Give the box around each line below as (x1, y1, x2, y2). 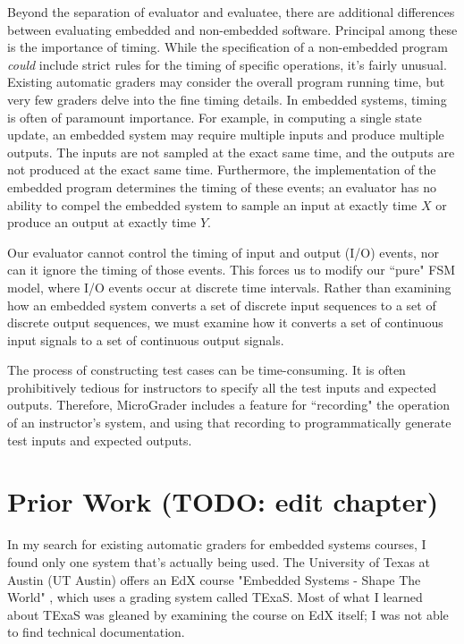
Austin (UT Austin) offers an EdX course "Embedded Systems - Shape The (7, 570, 421, 589)
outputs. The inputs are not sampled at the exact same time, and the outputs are (7, 142, 455, 161)
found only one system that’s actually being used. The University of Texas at (7, 552, 431, 571)
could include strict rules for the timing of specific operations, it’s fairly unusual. (7, 55, 447, 73)
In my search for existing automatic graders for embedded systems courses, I (7, 535, 426, 554)
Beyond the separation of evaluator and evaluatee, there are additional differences (7, 3, 455, 21)
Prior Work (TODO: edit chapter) (7, 483, 439, 520)
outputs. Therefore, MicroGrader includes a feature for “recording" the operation (7, 395, 451, 414)
